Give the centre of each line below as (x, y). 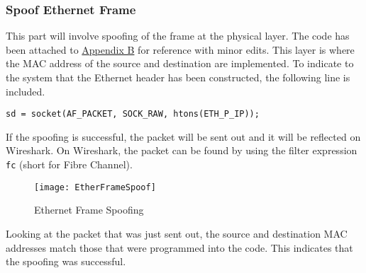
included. (26, 91)
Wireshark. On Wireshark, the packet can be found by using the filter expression (182, 150)
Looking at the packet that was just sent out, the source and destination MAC (177, 233)
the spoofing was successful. (66, 261)
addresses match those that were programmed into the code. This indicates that (179, 247)
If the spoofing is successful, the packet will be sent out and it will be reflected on (183, 136)
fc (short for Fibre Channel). (69, 164)
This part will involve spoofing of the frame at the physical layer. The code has (178, 36)
